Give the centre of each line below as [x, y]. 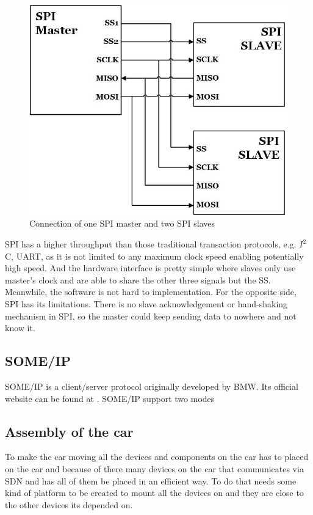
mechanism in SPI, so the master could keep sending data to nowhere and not [151, 316]
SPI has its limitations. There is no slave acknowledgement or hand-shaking [146, 304]
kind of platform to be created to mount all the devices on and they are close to [154, 493]
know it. [20, 328]
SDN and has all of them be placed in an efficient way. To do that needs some [151, 480]
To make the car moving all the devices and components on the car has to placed [157, 457]
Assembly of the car [69, 431]
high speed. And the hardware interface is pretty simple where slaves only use [150, 268]
